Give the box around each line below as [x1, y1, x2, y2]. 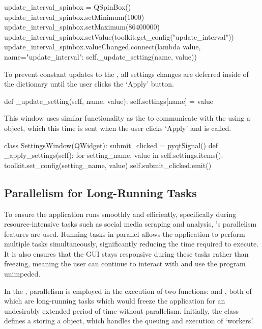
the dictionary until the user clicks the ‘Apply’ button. [4, 78, 174, 89]
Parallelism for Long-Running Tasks [4, 184, 197, 200]
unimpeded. [4, 268, 41, 279]
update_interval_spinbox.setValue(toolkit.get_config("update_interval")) [4, 31, 234, 42]
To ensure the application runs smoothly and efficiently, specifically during [4, 208, 237, 219]
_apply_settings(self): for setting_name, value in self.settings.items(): [4, 150, 223, 160]
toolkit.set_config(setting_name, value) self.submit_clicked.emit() [4, 159, 212, 170]
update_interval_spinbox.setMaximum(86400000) [4, 21, 160, 32]
